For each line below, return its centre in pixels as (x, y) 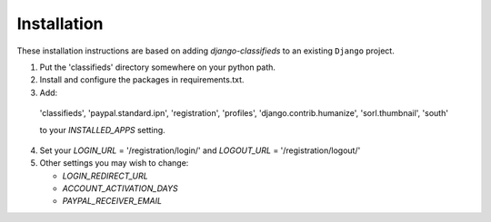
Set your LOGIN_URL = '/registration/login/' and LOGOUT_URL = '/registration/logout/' (200, 150)
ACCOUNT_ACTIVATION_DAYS (120, 188)
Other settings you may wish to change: (114, 163)
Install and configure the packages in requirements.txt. (142, 80)
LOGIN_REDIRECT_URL (105, 176)
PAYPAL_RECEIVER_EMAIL (112, 201)
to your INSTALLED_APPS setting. (102, 130)
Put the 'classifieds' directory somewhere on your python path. (158, 67)
